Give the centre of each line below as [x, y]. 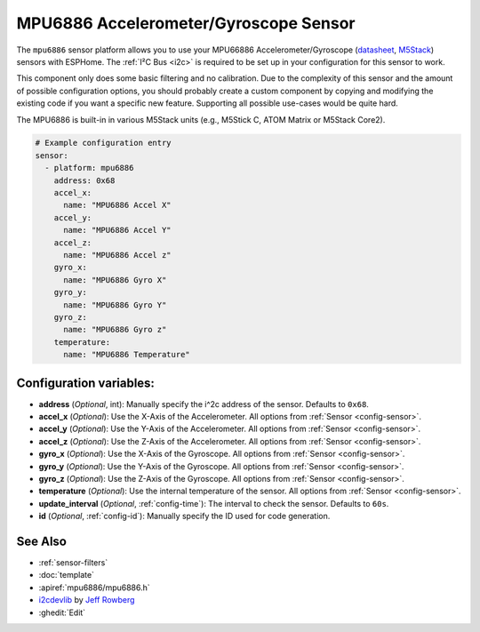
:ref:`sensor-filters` [73, 563]
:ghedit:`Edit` [62, 612]
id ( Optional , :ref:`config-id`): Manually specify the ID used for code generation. [184, 516]
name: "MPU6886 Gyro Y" [115, 305]
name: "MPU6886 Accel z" [118, 255]
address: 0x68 [84, 180]
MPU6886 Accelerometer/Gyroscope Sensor [186, 23]
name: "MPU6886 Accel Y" [118, 230]
